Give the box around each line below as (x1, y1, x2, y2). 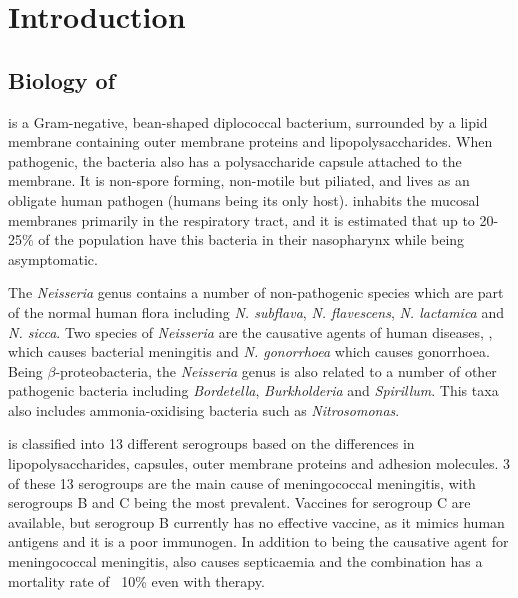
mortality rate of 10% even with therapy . (8, 570, 265, 591)
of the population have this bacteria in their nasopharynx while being (38, 229, 465, 250)
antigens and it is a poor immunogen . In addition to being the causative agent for (8, 531, 509, 552)
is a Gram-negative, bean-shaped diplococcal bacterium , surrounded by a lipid (8, 111, 488, 132)
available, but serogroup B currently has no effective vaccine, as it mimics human (8, 511, 505, 532)
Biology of (8, 64, 116, 95)
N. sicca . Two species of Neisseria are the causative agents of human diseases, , (8, 321, 493, 342)
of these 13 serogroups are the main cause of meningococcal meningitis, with (8, 472, 476, 493)
